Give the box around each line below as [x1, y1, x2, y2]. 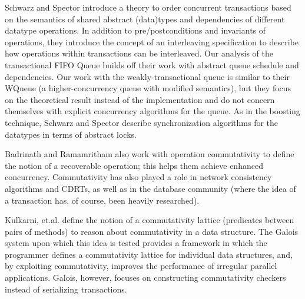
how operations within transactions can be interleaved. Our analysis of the [5, 47, 273, 59]
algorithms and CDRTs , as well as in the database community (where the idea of [5, 182, 296, 194]
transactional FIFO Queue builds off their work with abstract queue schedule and [5, 58, 299, 71]
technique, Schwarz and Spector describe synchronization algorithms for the [5, 116, 279, 128]
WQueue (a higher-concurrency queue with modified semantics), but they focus [5, 82, 291, 94]
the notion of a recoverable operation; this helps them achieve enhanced [5, 159, 263, 171]
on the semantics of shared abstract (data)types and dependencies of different [5, 12, 285, 25]
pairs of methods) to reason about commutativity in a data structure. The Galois [5, 225, 299, 237]
